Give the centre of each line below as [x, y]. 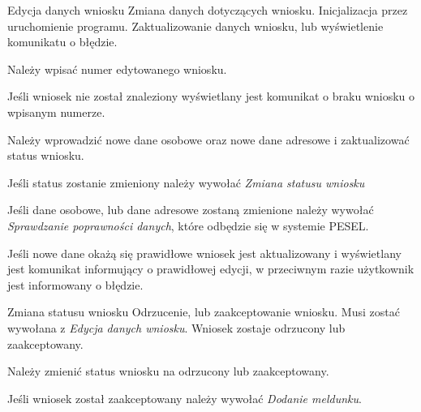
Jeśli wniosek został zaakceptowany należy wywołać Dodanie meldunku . [185, 398]
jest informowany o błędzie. [75, 284]
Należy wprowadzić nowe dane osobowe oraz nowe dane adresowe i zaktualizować [208, 139]
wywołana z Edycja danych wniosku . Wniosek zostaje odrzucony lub [176, 327]
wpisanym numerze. [56, 112]
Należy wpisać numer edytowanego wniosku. [117, 69]
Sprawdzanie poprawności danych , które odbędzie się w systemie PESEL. [188, 225]
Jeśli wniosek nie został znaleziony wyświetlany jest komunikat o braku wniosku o [211, 96]
